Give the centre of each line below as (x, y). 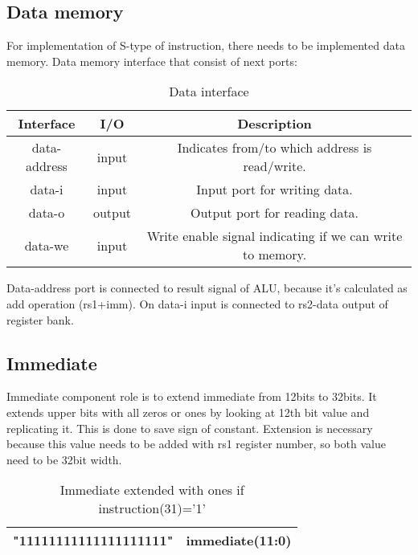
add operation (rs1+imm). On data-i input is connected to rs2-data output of (197, 303)
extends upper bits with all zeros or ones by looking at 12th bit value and (188, 412)
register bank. (40, 319)
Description (275, 124)
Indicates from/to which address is (275, 148)
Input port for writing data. (275, 190)
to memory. (275, 255)
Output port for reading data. (275, 213)
